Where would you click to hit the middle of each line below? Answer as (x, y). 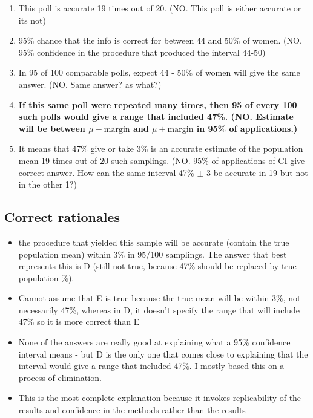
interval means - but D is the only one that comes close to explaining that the (163, 354)
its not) (32, 20)
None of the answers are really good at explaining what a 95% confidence (154, 342)
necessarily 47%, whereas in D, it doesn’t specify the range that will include (159, 309)
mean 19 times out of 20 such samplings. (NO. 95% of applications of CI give (162, 160)
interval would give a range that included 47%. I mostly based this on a (151, 366)
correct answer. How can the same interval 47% (106, 172)
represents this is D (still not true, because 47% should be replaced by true (157, 266)
